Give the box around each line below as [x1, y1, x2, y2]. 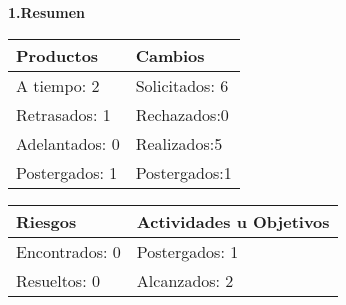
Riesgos [16, 209, 77, 233]
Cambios [135, 43, 205, 67]
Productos [16, 43, 99, 67]
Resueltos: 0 [16, 268, 100, 292]
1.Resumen [8, 2, 86, 22]
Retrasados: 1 [16, 102, 111, 126]
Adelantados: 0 [16, 131, 120, 155]
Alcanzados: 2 [136, 268, 234, 292]
